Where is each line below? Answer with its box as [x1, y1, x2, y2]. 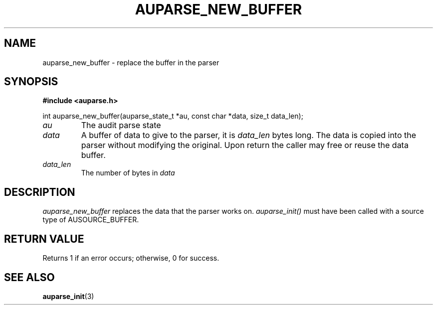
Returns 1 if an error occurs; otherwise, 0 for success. [42, 254, 219, 263]
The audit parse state [81, 120, 161, 131]
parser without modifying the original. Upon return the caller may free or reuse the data [81, 140, 409, 151]
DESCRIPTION [4, 185, 75, 198]
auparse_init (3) [42, 292, 94, 301]
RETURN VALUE [4, 232, 84, 245]
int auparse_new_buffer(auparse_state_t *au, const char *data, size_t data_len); [42, 112, 303, 121]
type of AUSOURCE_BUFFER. [42, 215, 139, 224]
